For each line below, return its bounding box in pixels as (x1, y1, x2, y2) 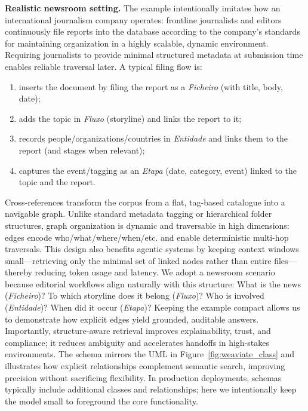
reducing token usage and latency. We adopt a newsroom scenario (35, 266, 275, 278)
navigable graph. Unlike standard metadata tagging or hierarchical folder (5, 207, 272, 220)
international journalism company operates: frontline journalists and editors (5, 13, 282, 26)
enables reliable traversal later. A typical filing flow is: (5, 60, 202, 72)
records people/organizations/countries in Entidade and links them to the (19, 132, 288, 145)
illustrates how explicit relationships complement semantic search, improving (5, 360, 285, 372)
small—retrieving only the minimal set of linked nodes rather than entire (5, 254, 272, 266)
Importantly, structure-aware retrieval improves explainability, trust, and (5, 324, 271, 337)
